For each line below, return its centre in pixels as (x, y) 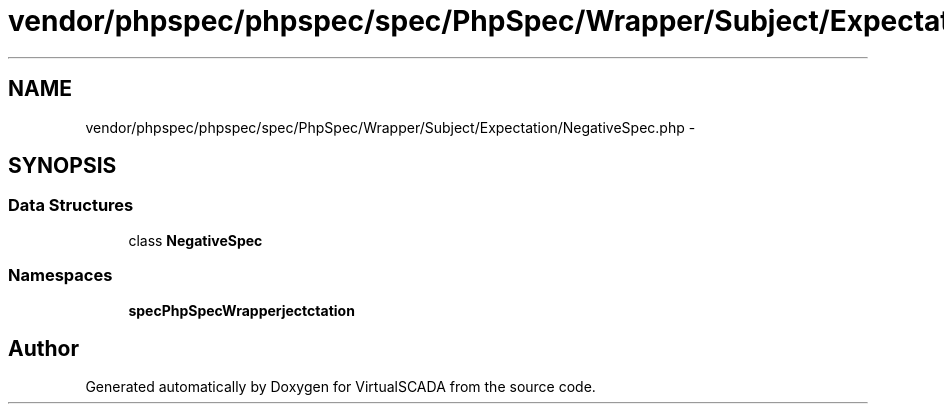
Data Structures (71, 205)
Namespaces (60, 275)
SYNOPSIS (62, 166)
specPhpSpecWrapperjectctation (241, 310)
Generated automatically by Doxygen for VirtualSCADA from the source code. (340, 387)
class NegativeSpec (195, 240)
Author (43, 348)
